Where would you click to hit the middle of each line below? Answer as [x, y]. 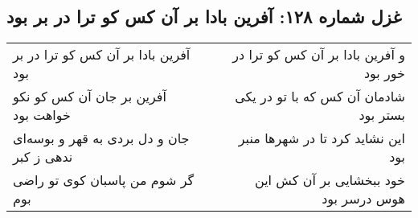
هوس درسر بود [363, 199]
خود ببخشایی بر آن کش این [330, 180]
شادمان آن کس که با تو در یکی [320, 97]
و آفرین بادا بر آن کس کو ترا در [319, 55]
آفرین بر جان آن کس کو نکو [90, 97]
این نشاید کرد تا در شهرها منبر [322, 138]
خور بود [384, 73]
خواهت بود [42, 115]
